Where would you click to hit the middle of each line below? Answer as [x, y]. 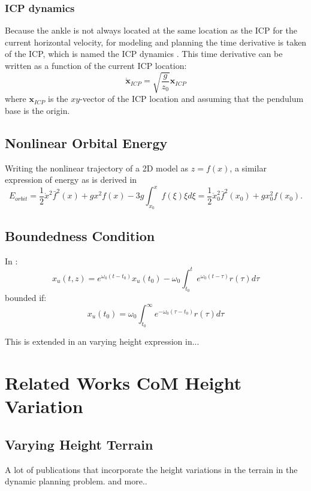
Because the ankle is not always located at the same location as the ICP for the [151, 30]
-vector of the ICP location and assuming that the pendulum [192, 99]
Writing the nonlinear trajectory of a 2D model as [97, 168]
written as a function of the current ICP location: [96, 65]
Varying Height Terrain [79, 444]
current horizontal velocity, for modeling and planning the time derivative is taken [156, 42]
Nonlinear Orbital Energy [86, 142]
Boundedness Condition [80, 235]
